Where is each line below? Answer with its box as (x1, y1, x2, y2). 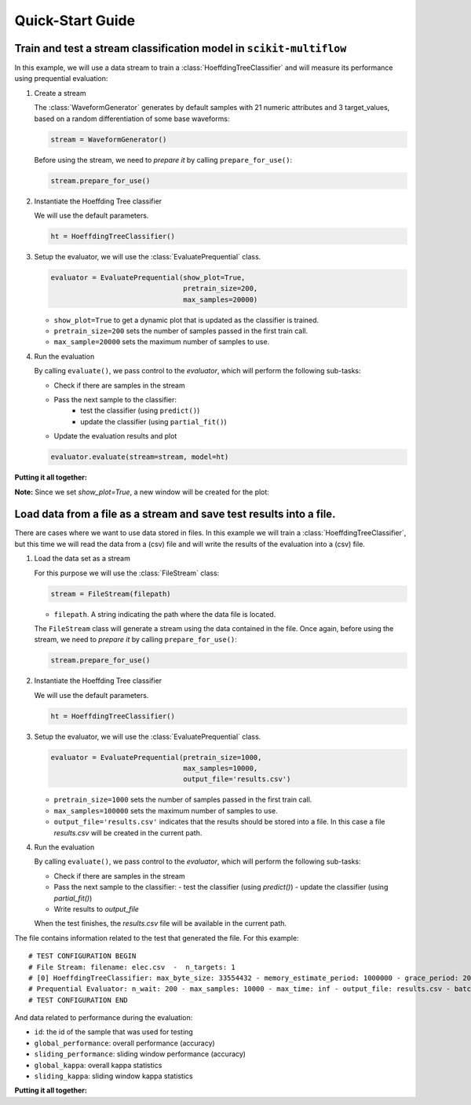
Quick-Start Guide (14, 12, 136, 29)
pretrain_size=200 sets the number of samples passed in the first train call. (53, 326, 309, 336)
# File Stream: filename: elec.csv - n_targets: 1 (28, 963, 235, 971)
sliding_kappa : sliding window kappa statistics (34, 1071, 193, 1081)
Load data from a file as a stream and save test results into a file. (14, 508, 336, 521)
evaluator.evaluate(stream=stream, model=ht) (50, 453, 229, 461)
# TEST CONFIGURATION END (28, 995, 129, 1004)
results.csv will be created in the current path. (53, 828, 203, 837)
